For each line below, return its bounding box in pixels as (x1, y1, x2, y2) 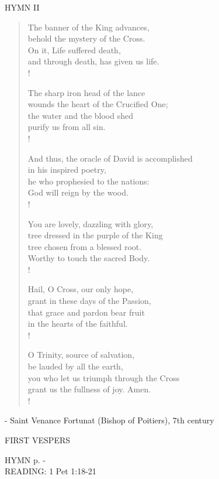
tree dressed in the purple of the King (27, 229, 163, 241)
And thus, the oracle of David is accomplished (27, 152, 193, 164)
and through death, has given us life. (27, 55, 159, 67)
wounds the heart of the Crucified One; (27, 98, 168, 110)
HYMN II (5, 1, 40, 13)
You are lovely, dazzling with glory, (27, 217, 154, 230)
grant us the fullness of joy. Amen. (27, 383, 151, 395)
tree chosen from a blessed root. (27, 240, 142, 252)
